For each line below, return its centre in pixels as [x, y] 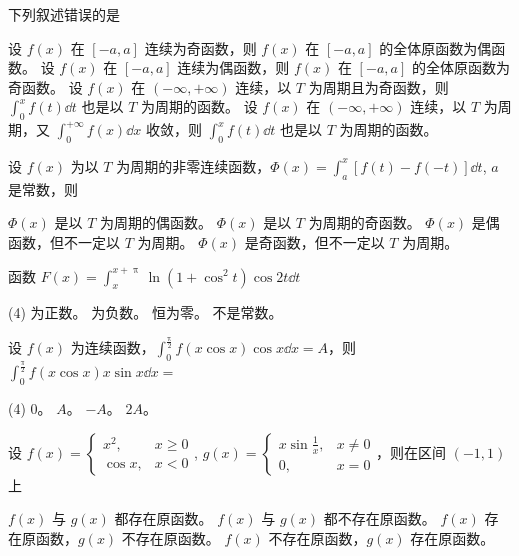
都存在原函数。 [163, 518]
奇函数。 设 [45, 86]
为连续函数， [112, 347]
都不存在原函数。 [379, 518]
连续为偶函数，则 [233, 67]
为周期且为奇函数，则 [378, 86]
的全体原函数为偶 [435, 47]
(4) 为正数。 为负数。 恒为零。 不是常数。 [145, 312]
